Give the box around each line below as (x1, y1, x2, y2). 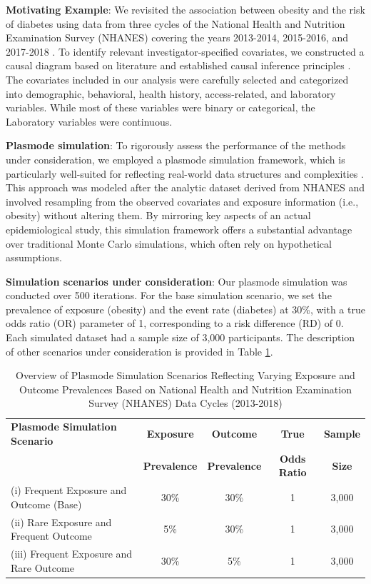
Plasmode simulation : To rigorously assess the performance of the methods (6, 138, 346, 153)
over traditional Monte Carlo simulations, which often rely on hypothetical (6, 236, 332, 251)
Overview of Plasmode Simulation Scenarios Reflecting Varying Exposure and (16, 368, 355, 383)
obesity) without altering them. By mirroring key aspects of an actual (6, 208, 311, 223)
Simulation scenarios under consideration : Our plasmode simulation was (6, 273, 347, 288)
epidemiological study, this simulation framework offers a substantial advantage (6, 221, 352, 236)
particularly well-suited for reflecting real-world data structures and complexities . (6, 166, 364, 181)
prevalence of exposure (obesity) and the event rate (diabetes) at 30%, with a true (6, 301, 365, 316)
